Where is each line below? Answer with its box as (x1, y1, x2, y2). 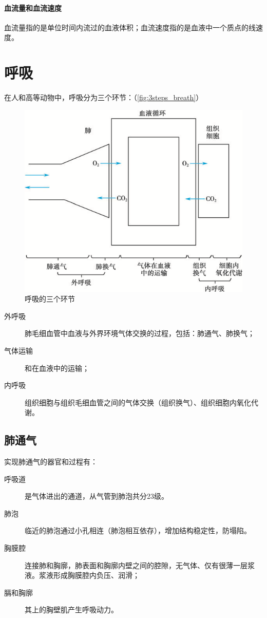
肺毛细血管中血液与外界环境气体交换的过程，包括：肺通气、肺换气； (25, 328, 255, 339)
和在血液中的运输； (25, 362, 89, 373)
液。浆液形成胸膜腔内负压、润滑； (25, 570, 140, 580)
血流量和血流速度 (4, 2, 62, 13)
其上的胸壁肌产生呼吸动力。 (25, 604, 118, 615)
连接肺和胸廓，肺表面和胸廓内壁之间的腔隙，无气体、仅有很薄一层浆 (25, 559, 255, 570)
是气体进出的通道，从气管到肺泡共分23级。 (25, 491, 168, 501)
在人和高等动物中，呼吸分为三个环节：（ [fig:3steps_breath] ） (4, 92, 203, 103)
